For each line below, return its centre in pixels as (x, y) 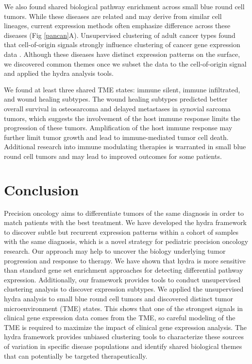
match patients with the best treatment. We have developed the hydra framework (126, 222)
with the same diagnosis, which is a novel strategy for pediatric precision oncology (126, 241)
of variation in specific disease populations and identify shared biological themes (123, 346)
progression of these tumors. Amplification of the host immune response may (118, 128)
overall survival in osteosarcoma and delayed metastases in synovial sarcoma (117, 108)
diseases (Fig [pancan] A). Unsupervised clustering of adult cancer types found (120, 35)
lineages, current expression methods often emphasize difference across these (117, 26)
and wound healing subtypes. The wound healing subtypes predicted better (116, 99)
